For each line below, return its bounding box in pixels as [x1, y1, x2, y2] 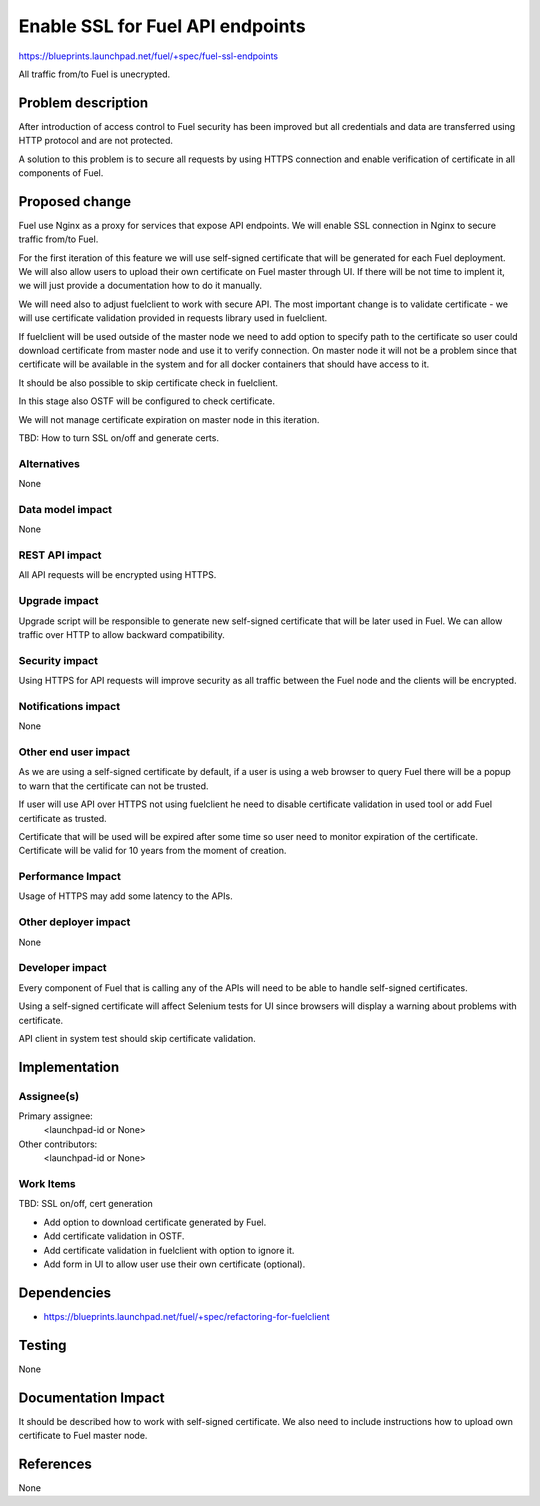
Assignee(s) [18, 1089, 80, 1103]
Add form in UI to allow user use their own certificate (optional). [43, 1258, 306, 1270]
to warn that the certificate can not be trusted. [18, 780, 209, 792]
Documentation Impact [18, 1389, 165, 1406]
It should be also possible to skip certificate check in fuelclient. [18, 376, 279, 389]
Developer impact [18, 961, 107, 975]
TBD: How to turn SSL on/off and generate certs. [18, 432, 220, 444]
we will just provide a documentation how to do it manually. [18, 280, 263, 292]
